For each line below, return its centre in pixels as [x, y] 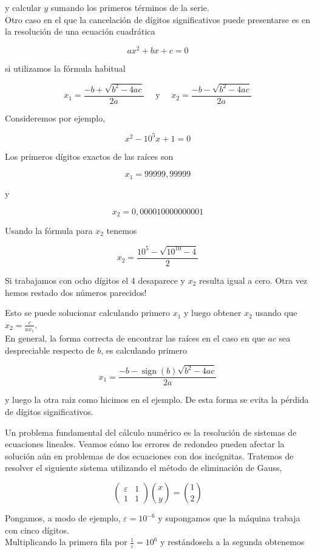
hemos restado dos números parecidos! [76, 292]
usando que [276, 313]
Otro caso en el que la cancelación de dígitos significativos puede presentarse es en [158, 19]
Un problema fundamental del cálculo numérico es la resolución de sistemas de [151, 432]
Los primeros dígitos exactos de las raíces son [89, 156]
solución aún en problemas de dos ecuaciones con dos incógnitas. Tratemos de [149, 455]
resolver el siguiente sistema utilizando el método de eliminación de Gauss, [144, 468]
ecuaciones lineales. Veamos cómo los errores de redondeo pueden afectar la [145, 444]
